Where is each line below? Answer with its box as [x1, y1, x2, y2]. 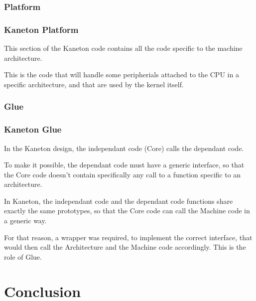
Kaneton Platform [4, 23, 79, 35]
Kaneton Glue [4, 123, 62, 136]
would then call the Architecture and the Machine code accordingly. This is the [4, 242, 246, 252]
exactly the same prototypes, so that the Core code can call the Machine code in [4, 205, 250, 216]
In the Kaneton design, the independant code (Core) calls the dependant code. [4, 143, 244, 153]
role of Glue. [4, 251, 42, 262]
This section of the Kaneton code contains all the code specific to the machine [4, 43, 243, 53]
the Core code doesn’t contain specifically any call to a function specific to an [4, 169, 241, 179]
